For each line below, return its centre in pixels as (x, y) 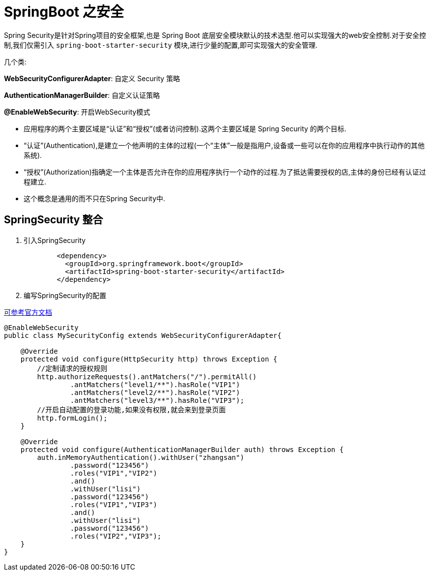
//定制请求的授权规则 (72, 368)
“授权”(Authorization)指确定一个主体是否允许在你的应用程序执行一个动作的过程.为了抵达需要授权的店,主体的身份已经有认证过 (225, 172)
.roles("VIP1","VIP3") (114, 504)
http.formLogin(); (72, 418)
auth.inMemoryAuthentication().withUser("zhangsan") (141, 457)
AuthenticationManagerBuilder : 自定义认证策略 (82, 95)
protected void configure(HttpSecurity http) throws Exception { (149, 359)
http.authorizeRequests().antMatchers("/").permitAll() (147, 377)
